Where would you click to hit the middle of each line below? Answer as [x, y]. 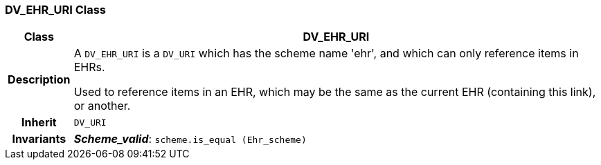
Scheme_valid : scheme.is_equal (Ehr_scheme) [190, 139]
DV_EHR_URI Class [56, 10]
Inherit [39, 123]
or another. [102, 106]
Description [39, 80]
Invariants [39, 139]
